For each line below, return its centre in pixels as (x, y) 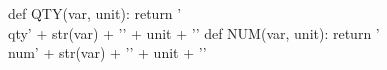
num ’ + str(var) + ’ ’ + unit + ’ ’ (107, 52)
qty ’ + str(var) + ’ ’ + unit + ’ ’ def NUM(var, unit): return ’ (194, 32)
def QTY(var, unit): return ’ (95, 13)
